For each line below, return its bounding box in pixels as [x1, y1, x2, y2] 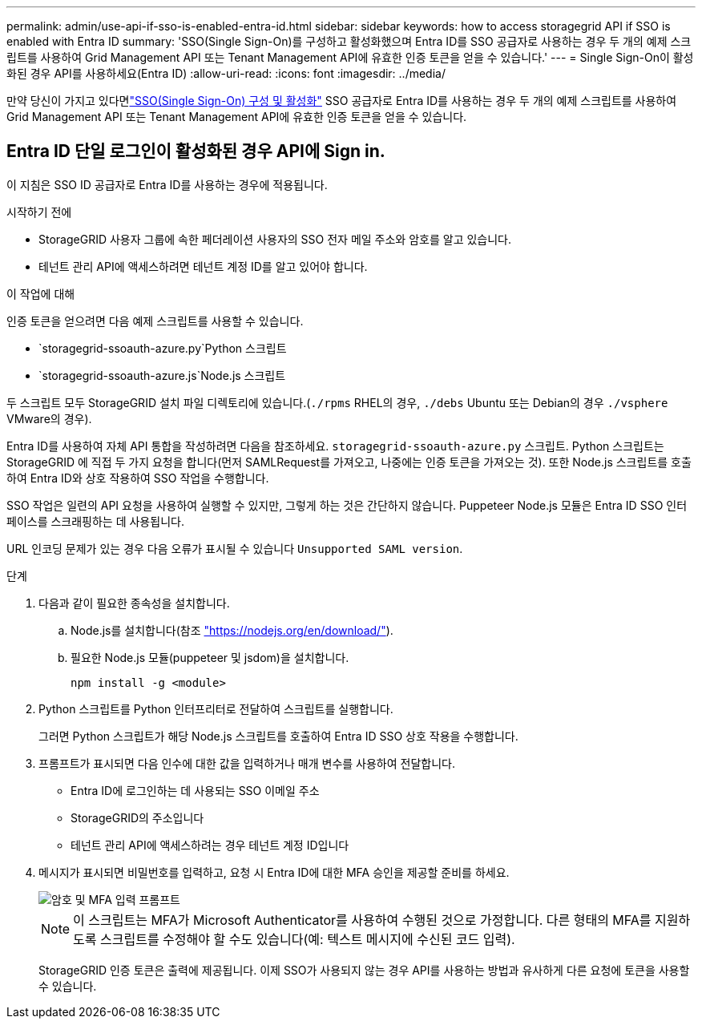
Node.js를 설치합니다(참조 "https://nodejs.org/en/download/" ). [71, 623, 393, 637]
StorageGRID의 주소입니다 [71, 810, 204, 825]
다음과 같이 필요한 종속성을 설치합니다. [38, 595, 230, 610]
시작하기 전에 [6, 204, 72, 219]
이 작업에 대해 [6, 286, 75, 301]
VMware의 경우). [6, 411, 92, 426]
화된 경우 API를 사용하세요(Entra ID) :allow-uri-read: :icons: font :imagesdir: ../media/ [6, 67, 446, 80]
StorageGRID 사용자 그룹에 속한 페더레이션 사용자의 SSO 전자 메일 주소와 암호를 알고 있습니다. [38, 232, 512, 246]
